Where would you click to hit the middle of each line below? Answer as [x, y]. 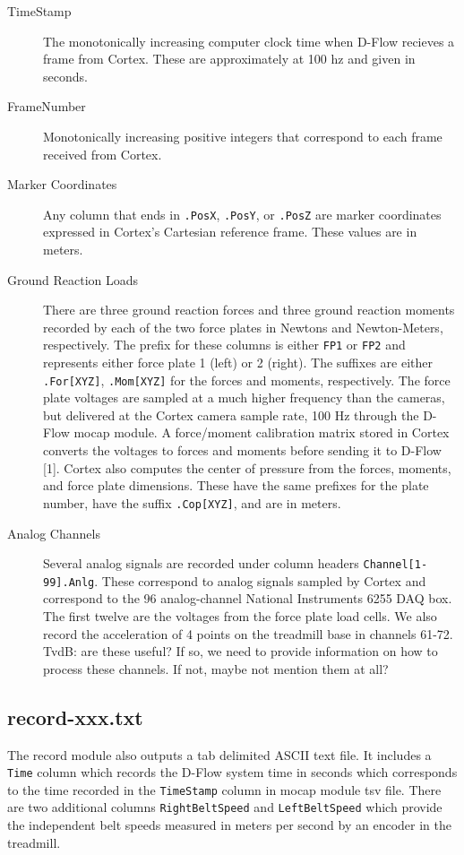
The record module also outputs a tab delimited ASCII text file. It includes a [219, 754]
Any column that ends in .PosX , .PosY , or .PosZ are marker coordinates [242, 214]
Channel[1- [395, 565]
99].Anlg [69, 582]
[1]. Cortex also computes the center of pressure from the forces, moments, [247, 467]
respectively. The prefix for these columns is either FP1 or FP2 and [224, 345]
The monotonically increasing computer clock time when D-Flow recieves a [249, 41]
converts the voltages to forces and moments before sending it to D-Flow [242, 450]
